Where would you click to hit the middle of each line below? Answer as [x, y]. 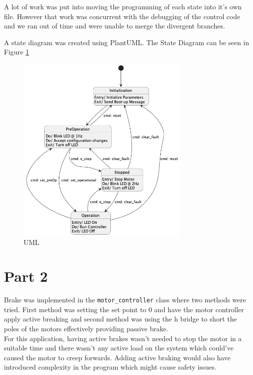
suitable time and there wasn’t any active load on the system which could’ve [119, 348]
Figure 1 [17, 52]
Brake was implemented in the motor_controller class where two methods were [125, 300]
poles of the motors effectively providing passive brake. [86, 328]
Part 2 [26, 276]
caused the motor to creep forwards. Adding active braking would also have [117, 357]
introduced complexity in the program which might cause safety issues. [110, 367]
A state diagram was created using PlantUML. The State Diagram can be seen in [126, 42]
